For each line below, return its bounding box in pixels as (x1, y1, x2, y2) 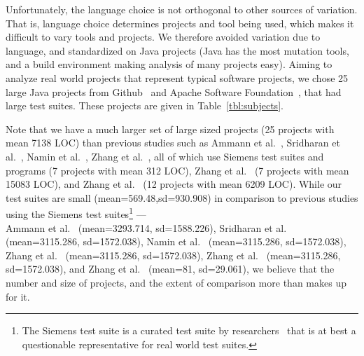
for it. (6, 289, 30, 303)
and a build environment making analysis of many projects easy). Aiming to (6, 57, 332, 71)
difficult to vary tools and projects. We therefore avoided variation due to (6, 29, 321, 44)
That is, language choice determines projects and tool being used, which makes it (6, 15, 354, 30)
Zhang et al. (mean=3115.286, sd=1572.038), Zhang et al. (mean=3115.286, (6, 247, 341, 262)
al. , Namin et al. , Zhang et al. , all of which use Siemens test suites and (6, 149, 324, 163)
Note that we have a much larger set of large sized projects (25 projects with (6, 121, 335, 136)
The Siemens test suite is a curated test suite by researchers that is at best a (22, 323, 356, 338)
